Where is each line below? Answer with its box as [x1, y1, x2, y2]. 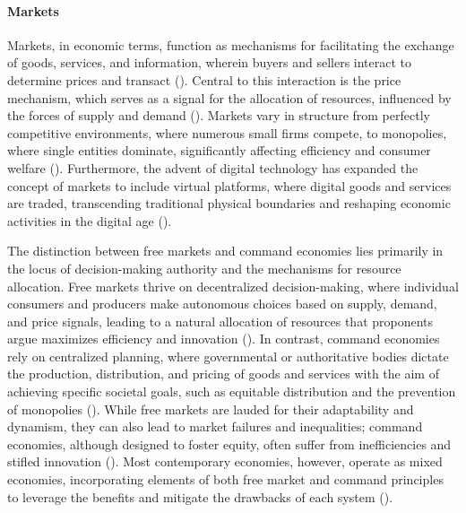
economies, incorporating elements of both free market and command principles [7, 470, 444, 489]
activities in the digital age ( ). [7, 211, 172, 230]
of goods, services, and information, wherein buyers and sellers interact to [7, 53, 412, 72]
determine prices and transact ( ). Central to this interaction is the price [7, 70, 401, 89]
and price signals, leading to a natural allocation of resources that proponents [7, 311, 434, 330]
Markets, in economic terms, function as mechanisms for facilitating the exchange [7, 35, 454, 54]
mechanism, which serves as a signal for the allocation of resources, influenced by [7, 88, 452, 107]
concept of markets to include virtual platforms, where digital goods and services [7, 176, 452, 195]
